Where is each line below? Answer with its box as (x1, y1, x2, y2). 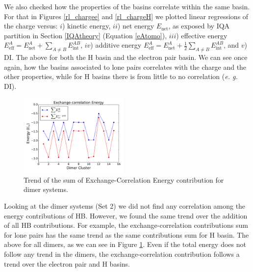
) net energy (117, 21, 154, 31)
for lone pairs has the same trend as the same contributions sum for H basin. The (4, 229, 249, 240)
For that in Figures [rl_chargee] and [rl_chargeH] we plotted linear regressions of (4, 11, 249, 21)
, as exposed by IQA (168, 21, 230, 31)
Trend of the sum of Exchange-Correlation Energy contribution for (24, 174, 224, 185)
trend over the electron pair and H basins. (4, 258, 130, 269)
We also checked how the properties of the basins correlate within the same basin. (4, 1, 250, 11)
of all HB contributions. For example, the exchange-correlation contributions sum (4, 220, 248, 230)
